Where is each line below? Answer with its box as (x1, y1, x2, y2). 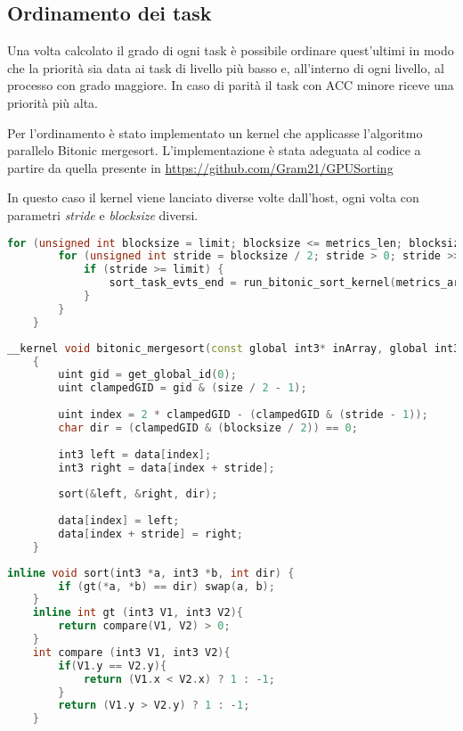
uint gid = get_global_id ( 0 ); (58, 368, 237, 382)
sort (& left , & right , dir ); (58, 488, 218, 501)
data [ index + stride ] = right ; (58, 527, 243, 540)
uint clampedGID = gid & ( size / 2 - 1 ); (58, 382, 307, 395)
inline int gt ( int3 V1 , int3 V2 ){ (32, 606, 243, 620)
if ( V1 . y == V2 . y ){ (58, 659, 167, 672)
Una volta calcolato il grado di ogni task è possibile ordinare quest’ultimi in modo (7, 41, 454, 60)
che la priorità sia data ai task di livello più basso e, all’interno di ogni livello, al (7, 58, 444, 77)
